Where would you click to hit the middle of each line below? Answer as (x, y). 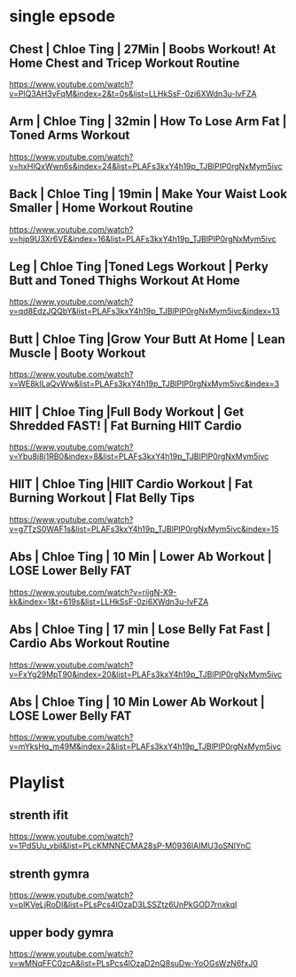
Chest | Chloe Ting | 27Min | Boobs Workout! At (143, 49)
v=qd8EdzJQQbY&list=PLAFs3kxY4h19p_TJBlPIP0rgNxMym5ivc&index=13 (145, 311)
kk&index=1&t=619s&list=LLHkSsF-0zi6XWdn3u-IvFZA (109, 602)
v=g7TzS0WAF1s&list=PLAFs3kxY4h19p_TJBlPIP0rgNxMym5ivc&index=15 (144, 529)
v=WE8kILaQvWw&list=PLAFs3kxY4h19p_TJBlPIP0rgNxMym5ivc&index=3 (144, 384)
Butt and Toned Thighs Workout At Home (125, 281)
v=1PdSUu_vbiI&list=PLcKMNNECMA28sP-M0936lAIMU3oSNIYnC (130, 846)
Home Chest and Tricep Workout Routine (125, 63)
